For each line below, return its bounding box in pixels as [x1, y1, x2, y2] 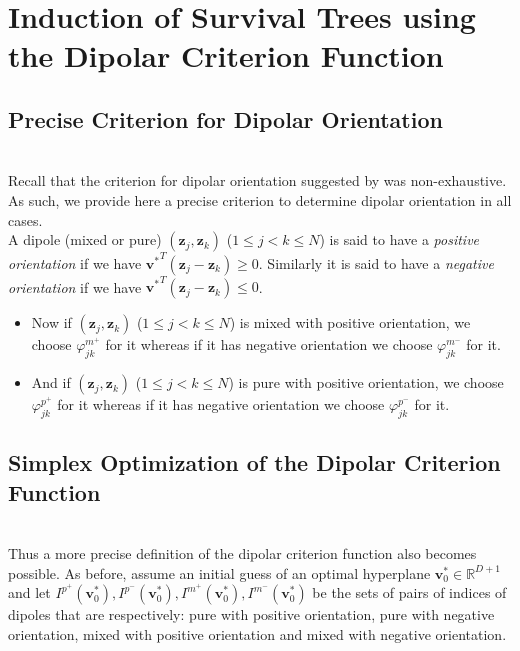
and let [8, 582, 51, 603]
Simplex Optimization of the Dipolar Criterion [8, 447, 501, 478]
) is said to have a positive [319, 229, 480, 250]
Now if [31, 312, 72, 333]
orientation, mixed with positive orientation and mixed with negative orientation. [8, 623, 507, 644]
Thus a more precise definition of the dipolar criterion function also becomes [8, 543, 477, 564]
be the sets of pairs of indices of [312, 582, 507, 603]
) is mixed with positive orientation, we [229, 312, 471, 333]
